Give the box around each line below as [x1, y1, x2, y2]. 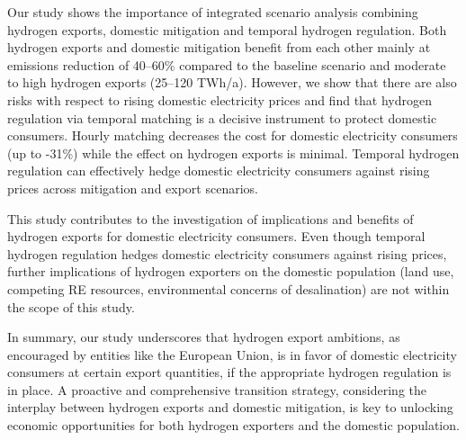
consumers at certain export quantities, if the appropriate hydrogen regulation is [7, 363, 452, 382]
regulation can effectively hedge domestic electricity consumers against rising [7, 161, 430, 180]
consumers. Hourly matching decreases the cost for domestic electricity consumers [7, 126, 458, 145]
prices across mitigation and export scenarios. [7, 178, 258, 197]
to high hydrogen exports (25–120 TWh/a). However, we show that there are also [7, 73, 457, 92]
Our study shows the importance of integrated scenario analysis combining [7, 3, 418, 21]
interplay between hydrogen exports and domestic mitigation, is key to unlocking [7, 398, 453, 417]
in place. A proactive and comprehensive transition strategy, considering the [7, 380, 427, 399]
